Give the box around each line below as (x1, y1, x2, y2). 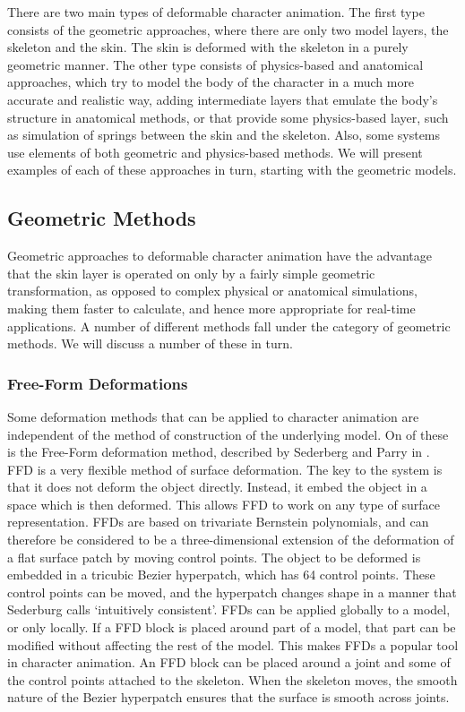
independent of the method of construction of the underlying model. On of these (7, 425, 449, 443)
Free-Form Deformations (7, 372, 188, 394)
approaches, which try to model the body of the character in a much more (7, 73, 415, 91)
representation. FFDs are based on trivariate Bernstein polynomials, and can (7, 512, 429, 531)
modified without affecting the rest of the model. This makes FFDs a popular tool (7, 635, 459, 654)
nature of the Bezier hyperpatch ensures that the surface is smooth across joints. (7, 688, 450, 707)
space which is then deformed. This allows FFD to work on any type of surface (7, 494, 440, 513)
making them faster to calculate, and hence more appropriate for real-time (7, 298, 416, 317)
